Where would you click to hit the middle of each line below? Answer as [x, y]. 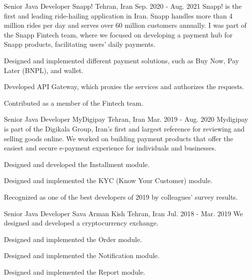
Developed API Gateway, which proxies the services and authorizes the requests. [124, 86]
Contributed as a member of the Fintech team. [74, 103]
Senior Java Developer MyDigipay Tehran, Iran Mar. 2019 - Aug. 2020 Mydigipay [126, 119]
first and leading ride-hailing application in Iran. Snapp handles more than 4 [118, 15]
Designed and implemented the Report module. [75, 271]
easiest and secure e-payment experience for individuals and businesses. [110, 148]
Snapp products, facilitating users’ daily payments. [80, 44]
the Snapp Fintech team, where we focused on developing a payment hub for [118, 34]
